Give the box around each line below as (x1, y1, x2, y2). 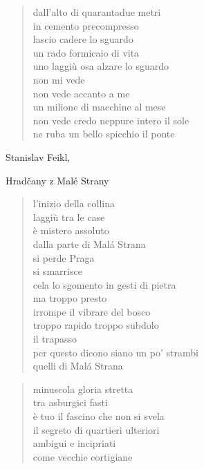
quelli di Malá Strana (33, 358, 123, 373)
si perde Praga (33, 250, 95, 265)
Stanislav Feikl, (6, 149, 71, 164)
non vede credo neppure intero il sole (33, 113, 189, 127)
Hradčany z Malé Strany (6, 173, 109, 187)
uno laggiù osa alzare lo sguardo (33, 59, 169, 73)
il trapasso (33, 332, 77, 346)
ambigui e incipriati (33, 436, 116, 450)
